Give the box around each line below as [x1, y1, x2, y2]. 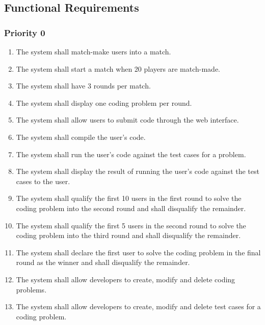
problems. [16, 284, 47, 294]
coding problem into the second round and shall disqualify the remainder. [16, 202, 246, 213]
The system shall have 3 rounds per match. [16, 80, 151, 91]
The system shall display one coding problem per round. [16, 97, 192, 108]
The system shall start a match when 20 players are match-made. [16, 63, 220, 74]
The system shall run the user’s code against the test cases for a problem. [16, 149, 246, 159]
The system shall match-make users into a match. [16, 46, 171, 56]
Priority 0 [4, 26, 45, 39]
